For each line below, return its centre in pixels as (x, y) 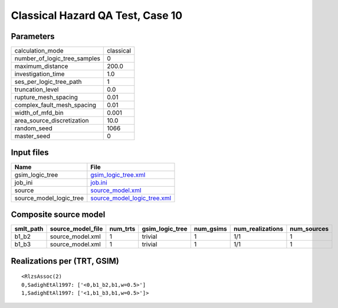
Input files (30, 153)
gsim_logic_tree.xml (118, 174)
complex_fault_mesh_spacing (55, 105)
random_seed (33, 128)
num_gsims (210, 229)
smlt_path (29, 229)
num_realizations (258, 229)
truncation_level (37, 90)
